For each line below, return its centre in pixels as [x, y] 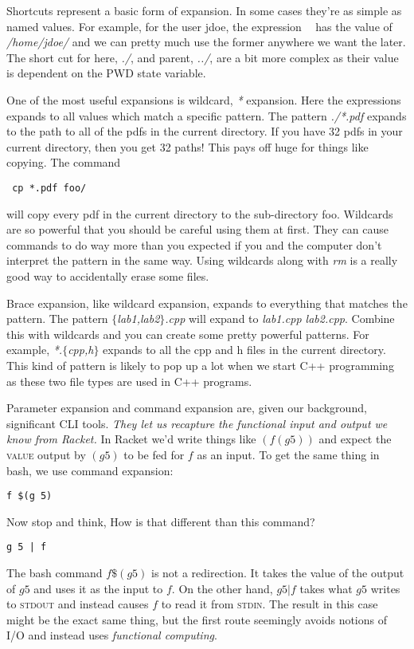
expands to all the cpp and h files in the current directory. [244, 350]
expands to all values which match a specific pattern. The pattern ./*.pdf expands [207, 115]
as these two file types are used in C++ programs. [129, 381]
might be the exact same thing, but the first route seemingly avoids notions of [197, 619]
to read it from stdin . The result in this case [269, 604]
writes [385, 588]
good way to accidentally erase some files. [108, 275]
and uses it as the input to [98, 588]
